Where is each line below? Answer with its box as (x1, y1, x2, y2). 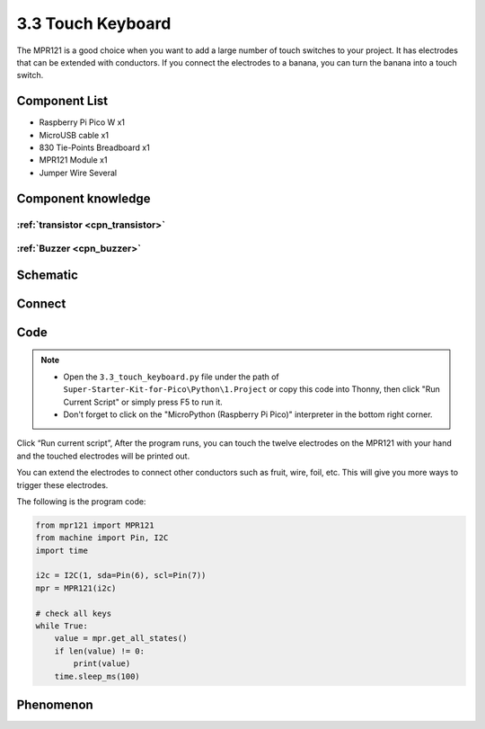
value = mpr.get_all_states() (54, 634, 188, 644)
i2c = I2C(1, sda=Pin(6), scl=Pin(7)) (35, 571, 207, 581)
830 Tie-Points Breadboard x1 (39, 142, 150, 153)
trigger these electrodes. (16, 479, 109, 490)
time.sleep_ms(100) (54, 671, 141, 681)
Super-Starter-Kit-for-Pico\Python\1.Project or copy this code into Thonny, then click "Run (63, 384, 440, 395)
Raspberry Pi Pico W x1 (39, 117, 126, 128)
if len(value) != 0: (54, 645, 145, 656)
